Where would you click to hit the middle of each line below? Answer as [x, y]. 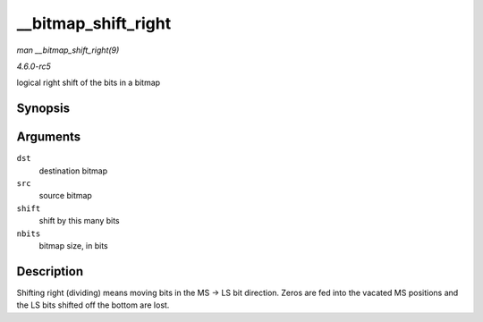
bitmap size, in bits [74, 245]
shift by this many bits [79, 221]
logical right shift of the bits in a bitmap [89, 83]
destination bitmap [73, 171]
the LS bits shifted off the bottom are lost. [93, 305]
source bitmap [66, 196]
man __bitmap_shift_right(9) [68, 50]
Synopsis [43, 109]
